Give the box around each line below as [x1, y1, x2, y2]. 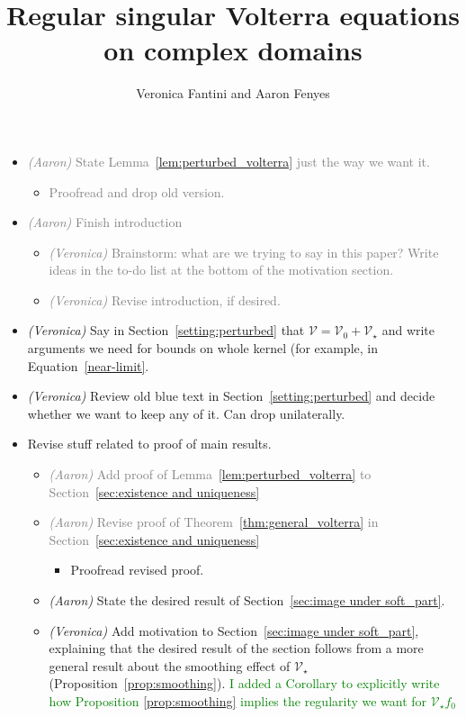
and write [381, 321, 435, 340]
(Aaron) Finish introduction [27, 213, 183, 231]
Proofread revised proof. [70, 560, 204, 579]
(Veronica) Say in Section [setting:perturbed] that [27, 321, 305, 340]
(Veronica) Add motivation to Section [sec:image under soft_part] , [49, 621, 419, 640]
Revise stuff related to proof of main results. [27, 434, 272, 453]
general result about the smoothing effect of [49, 656, 291, 675]
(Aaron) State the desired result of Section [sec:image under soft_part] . [49, 591, 445, 609]
